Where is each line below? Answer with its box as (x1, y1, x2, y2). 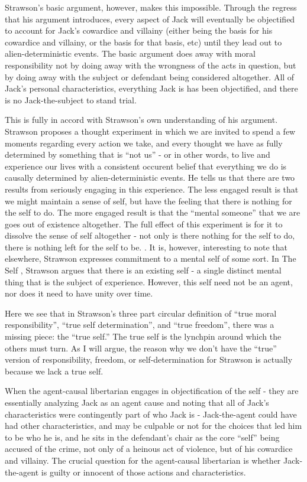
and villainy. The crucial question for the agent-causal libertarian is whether (5, 454, 281, 466)
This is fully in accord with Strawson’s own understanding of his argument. (5, 113, 278, 126)
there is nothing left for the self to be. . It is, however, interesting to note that (5, 240, 288, 253)
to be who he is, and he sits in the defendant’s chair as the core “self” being (5, 431, 280, 443)
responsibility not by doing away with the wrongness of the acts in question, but (5, 58, 296, 71)
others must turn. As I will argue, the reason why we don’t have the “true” (5, 341, 277, 354)
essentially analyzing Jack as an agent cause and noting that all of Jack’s (5, 396, 269, 408)
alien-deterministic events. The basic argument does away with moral (5, 47, 256, 60)
